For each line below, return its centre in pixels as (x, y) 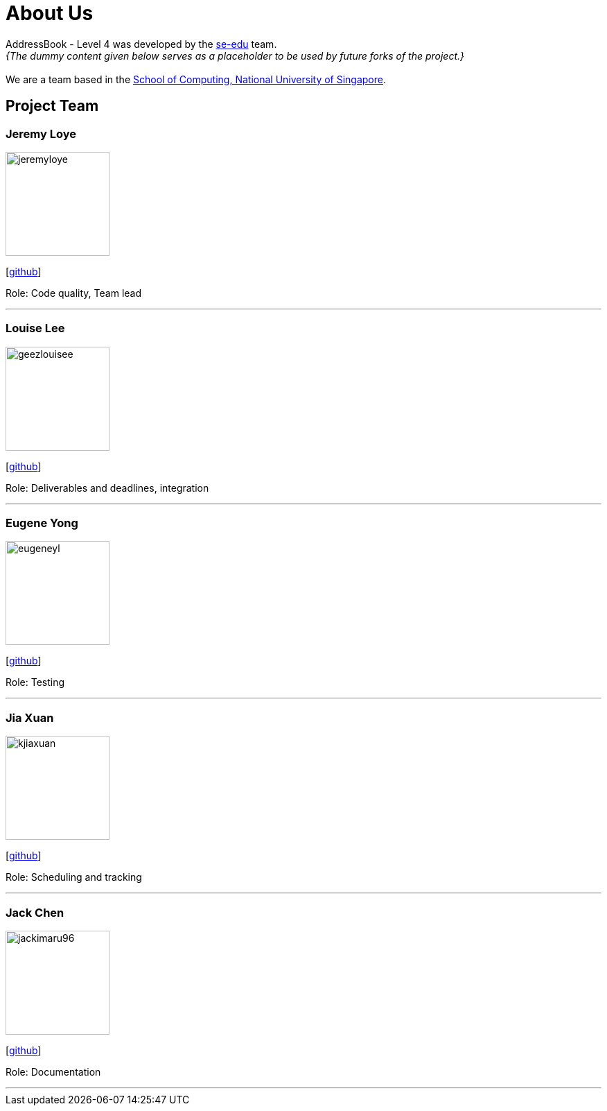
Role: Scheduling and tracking (74, 877)
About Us (50, 13)
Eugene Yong (42, 523)
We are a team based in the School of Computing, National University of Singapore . (196, 79)
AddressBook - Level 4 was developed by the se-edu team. (141, 44)
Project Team (52, 106)
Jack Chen (35, 912)
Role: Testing (35, 682)
